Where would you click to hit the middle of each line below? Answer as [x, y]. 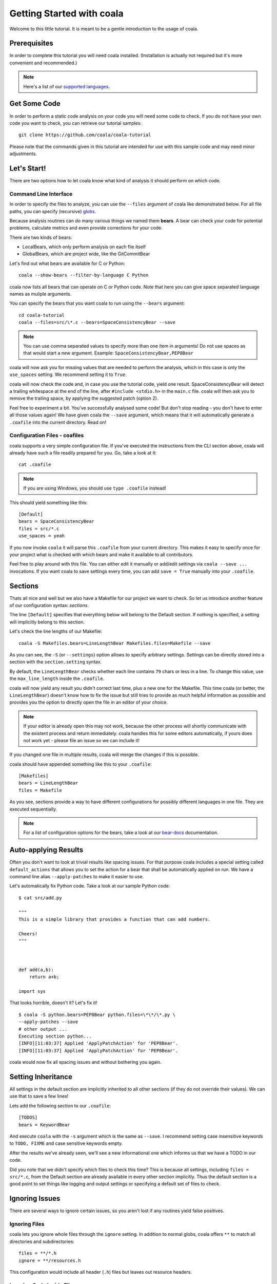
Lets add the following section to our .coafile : [60, 1106]
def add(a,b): [36, 970]
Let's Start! [28, 168]
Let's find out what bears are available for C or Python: [67, 263]
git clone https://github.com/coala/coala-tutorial [85, 135]
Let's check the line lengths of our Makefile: [56, 631]
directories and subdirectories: [42, 1241]
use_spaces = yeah [42, 536]
